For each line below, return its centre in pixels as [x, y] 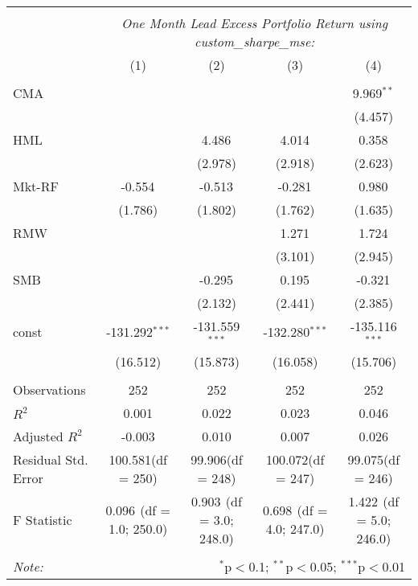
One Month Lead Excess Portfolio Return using [255, 23]
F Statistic [43, 519]
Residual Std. [51, 459]
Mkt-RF [36, 186]
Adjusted [38, 436]
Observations [49, 389]
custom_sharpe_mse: [255, 41]
